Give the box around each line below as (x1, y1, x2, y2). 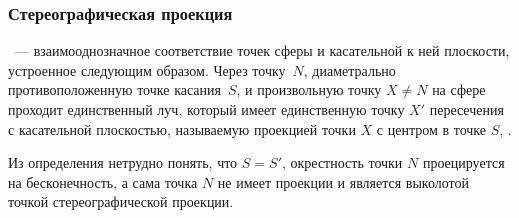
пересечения (429, 99, 504, 119)
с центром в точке (376, 118, 486, 139)
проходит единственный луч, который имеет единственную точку (8, 99, 405, 119)
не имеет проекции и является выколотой (217, 171, 469, 192)
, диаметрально (303, 59, 396, 80)
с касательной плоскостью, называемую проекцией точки (8, 118, 356, 139)
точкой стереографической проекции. (8, 191, 234, 212)
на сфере (432, 79, 486, 100)
